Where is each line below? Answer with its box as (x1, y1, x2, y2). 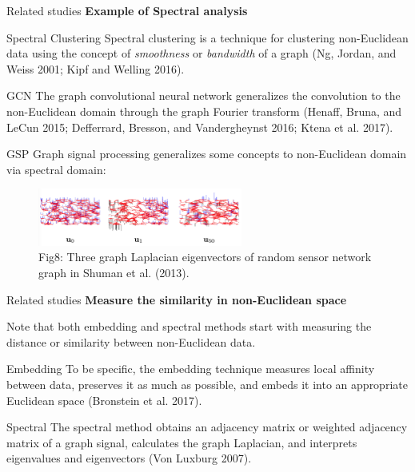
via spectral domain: (6, 161, 106, 177)
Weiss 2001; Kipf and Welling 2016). (6, 60, 185, 77)
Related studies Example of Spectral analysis (6, 2, 248, 18)
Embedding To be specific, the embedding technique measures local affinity (6, 360, 375, 377)
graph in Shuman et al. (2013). (38, 264, 190, 281)
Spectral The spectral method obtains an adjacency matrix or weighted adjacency (6, 418, 408, 435)
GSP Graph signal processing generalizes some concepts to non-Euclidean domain (6, 145, 407, 162)
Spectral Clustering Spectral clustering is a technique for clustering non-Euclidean (6, 29, 409, 46)
